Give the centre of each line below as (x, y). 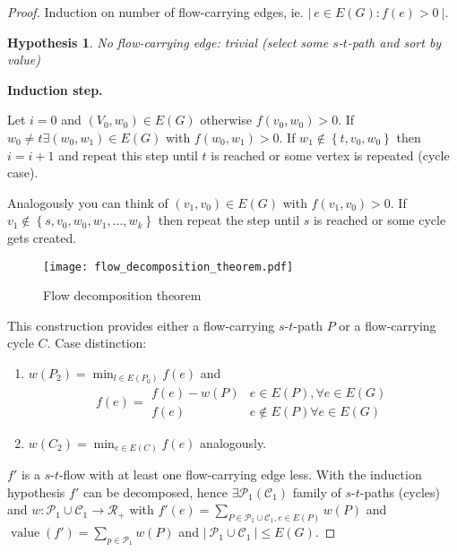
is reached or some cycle (379, 220)
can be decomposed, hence (155, 492)
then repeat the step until (229, 220)
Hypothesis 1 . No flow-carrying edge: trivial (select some (168, 42)
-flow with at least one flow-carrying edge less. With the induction (240, 474)
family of (317, 492)
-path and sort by (394, 42)
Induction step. (55, 89)
